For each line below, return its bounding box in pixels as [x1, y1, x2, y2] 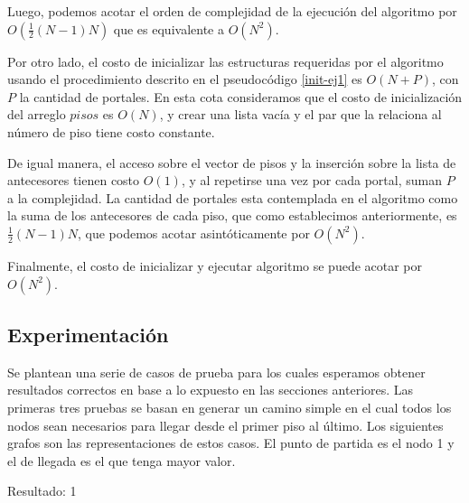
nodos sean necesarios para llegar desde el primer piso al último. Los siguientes [7, 415, 444, 434]
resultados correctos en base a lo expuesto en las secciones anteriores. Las [7, 380, 414, 399]
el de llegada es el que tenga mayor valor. [7, 451, 236, 470]
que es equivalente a [113, 19, 224, 38]
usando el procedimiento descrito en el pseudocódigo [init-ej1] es [7, 70, 362, 88]
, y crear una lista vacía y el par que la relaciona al [159, 105, 442, 124]
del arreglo [7, 105, 66, 124]
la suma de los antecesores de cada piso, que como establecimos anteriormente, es [7, 206, 457, 225]
